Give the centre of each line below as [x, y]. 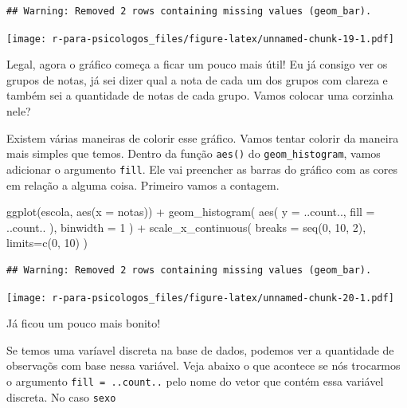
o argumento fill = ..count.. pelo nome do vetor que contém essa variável [195, 381]
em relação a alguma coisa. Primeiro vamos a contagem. [143, 184]
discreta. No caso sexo [61, 396]
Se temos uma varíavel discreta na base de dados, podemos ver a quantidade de [200, 349]
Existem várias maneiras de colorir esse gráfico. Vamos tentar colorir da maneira [203, 137]
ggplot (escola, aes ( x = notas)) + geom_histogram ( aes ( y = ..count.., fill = [191, 212]
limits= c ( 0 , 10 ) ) [47, 243]
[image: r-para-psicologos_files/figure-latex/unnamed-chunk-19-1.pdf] [200, 39]
